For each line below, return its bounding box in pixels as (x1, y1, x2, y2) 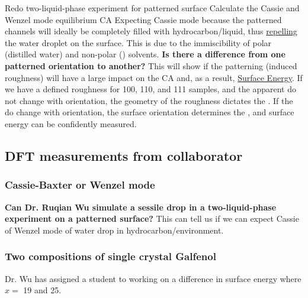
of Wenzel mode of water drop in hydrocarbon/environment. (5, 223, 224, 236)
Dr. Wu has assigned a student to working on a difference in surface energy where (5, 272, 301, 284)
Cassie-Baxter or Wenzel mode (5, 177, 155, 192)
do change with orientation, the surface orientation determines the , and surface (5, 106, 294, 118)
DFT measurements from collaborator (5, 146, 243, 164)
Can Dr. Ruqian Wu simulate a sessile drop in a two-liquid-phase (5, 200, 277, 213)
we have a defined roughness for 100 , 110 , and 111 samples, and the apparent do (5, 83, 297, 95)
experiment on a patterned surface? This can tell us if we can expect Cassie (5, 212, 299, 225)
